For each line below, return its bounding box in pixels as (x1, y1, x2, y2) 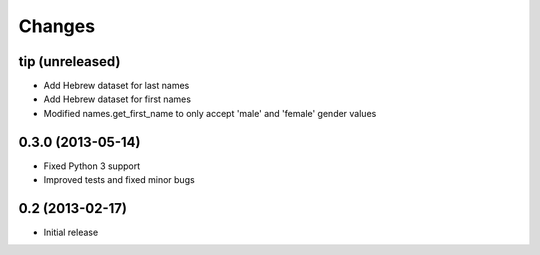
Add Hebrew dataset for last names (43, 80, 190, 92)
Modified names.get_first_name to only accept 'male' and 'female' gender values (43, 107, 377, 119)
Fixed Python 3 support (43, 160, 140, 172)
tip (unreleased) (18, 53, 121, 70)
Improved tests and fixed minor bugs (43, 174, 195, 186)
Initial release (43, 226, 99, 239)
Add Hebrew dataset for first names (43, 93, 192, 105)
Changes (18, 15, 95, 37)
